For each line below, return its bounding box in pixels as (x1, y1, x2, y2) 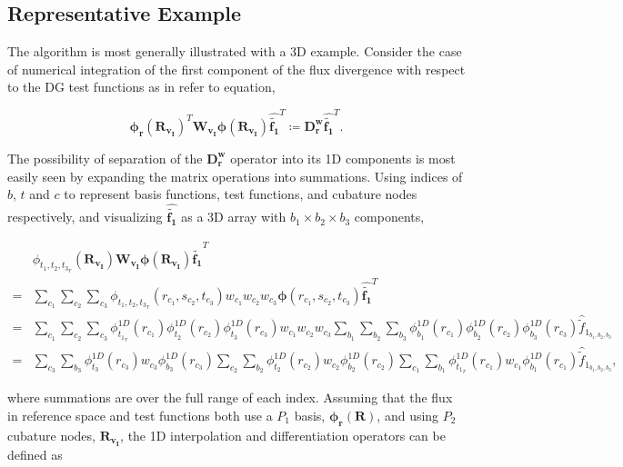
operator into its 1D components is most (230, 148, 456, 167)
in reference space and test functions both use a (7, 405, 273, 424)
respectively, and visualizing (7, 207, 163, 226)
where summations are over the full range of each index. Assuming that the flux (7, 388, 453, 407)
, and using (377, 405, 439, 424)
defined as (7, 444, 63, 463)
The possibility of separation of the (7, 148, 203, 167)
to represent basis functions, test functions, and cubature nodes (64, 184, 417, 204)
